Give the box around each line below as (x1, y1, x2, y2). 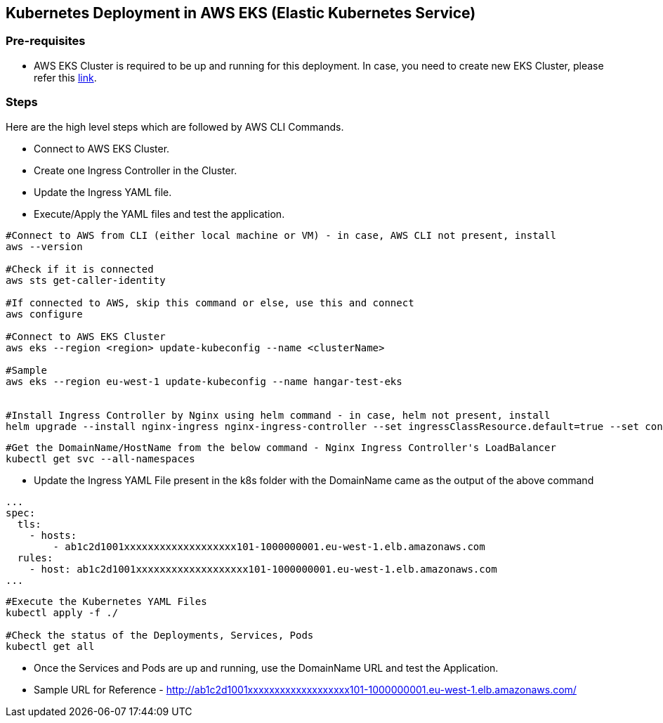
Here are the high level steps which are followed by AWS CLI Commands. (6, 120, 344, 133)
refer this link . (34, 71, 97, 84)
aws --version (6, 240, 83, 252)
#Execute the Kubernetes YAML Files (6, 595, 207, 607)
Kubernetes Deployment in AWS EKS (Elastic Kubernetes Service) (6, 4, 476, 22)
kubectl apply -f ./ (6, 606, 119, 618)
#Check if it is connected (6, 263, 154, 275)
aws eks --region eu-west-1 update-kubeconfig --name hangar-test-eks (6, 375, 402, 387)
